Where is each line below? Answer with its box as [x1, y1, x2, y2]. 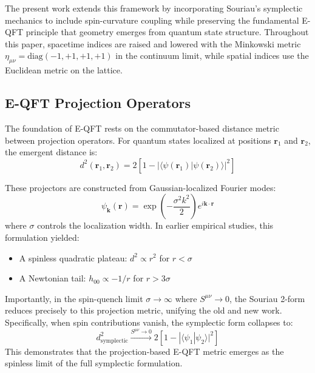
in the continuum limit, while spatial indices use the [115, 49, 309, 62]
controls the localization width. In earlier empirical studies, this [37, 219, 274, 232]
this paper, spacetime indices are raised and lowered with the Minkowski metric [5, 37, 301, 50]
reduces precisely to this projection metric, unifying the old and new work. [5, 304, 282, 317]
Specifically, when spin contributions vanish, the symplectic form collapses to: [5, 315, 293, 328]
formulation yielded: [5, 230, 80, 243]
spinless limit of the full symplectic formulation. [5, 357, 183, 369]
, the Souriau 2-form [229, 292, 305, 304]
